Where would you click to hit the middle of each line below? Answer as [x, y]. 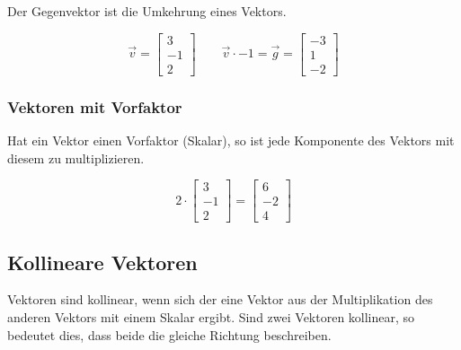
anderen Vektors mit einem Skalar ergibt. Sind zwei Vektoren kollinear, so [211, 316]
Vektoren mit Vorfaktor [95, 106]
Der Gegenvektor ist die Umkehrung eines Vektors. [147, 11]
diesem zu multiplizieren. [76, 157]
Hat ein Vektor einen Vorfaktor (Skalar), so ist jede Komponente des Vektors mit [231, 140]
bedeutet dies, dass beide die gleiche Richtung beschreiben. [169, 334]
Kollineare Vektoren [102, 262]
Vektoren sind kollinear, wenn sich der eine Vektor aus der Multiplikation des [220, 299]
